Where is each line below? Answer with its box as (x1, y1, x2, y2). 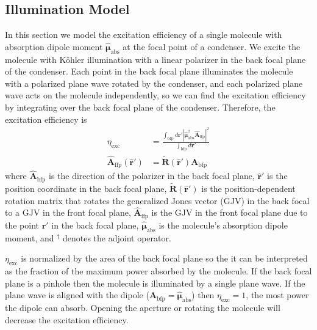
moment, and (5, 231, 54, 244)
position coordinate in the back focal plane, (5, 182, 167, 194)
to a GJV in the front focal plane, (5, 206, 131, 219)
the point (5, 218, 40, 231)
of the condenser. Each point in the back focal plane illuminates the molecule (5, 65, 293, 78)
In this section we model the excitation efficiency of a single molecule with (5, 28, 282, 41)
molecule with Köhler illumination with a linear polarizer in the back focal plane (5, 53, 306, 65)
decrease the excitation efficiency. (5, 313, 129, 326)
